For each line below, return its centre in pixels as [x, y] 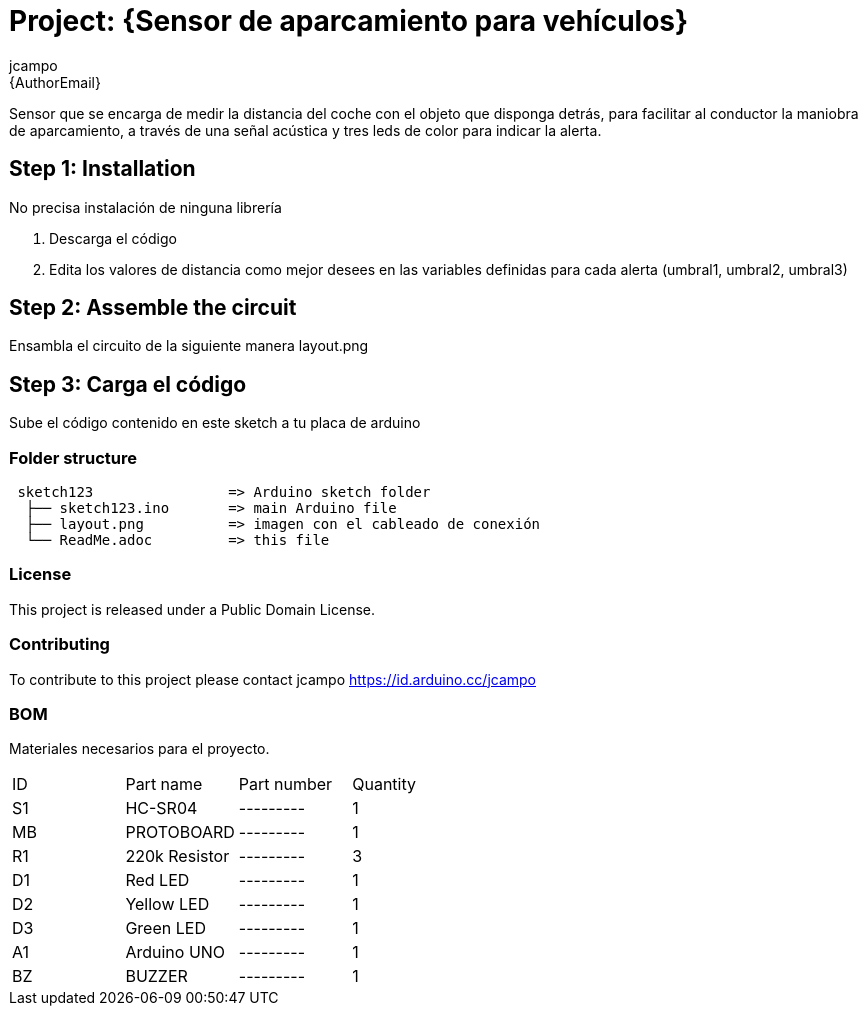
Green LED [165, 928]
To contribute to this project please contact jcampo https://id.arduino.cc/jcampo [273, 679]
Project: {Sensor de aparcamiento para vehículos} [349, 21]
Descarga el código [113, 238]
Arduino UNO [175, 952]
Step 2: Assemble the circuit [153, 308]
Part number [285, 784]
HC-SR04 [161, 808]
